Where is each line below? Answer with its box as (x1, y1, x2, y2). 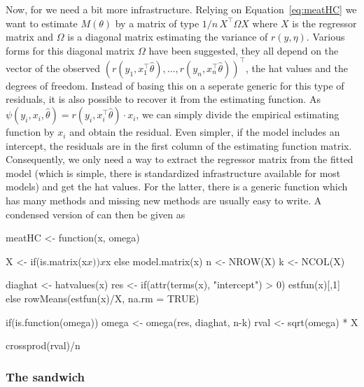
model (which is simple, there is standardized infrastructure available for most (6, 165, 341, 180)
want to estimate (6, 15, 78, 30)
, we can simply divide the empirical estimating (136, 107, 339, 122)
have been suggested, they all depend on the (148, 43, 339, 57)
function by (6, 125, 55, 139)
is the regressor (292, 15, 357, 30)
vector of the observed (6, 60, 101, 75)
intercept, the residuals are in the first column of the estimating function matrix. (6, 138, 352, 153)
